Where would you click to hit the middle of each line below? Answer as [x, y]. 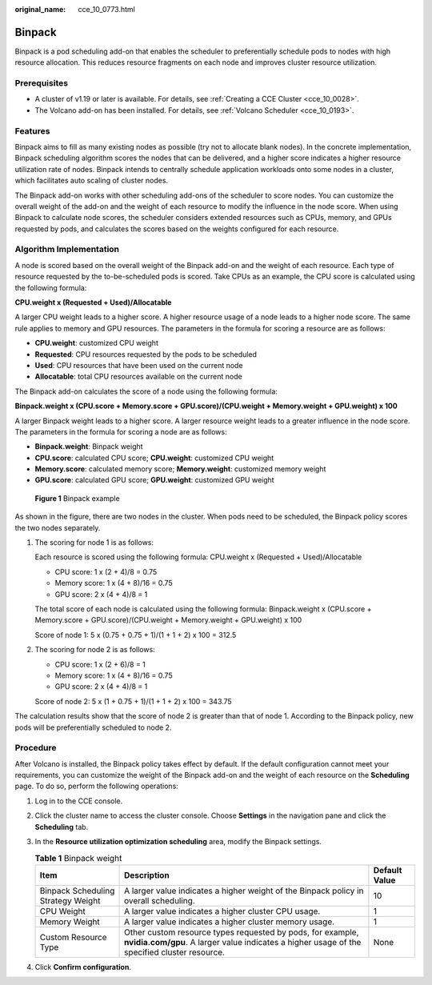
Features [32, 130]
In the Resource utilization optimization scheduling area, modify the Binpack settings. [178, 841]
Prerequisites [41, 83]
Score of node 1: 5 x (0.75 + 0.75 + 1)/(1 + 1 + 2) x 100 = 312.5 [136, 635]
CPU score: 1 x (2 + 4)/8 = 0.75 [106, 571]
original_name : [40, 9]
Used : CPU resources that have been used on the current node [139, 365]
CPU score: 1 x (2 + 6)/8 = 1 [100, 664]
